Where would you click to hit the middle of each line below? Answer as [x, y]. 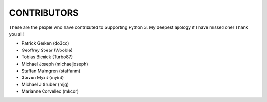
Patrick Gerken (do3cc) [45, 43]
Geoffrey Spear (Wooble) [47, 50]
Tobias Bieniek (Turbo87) [47, 57]
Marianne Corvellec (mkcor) [50, 91]
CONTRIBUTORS [44, 13]
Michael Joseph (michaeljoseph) [55, 64]
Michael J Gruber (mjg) [45, 84]
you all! [17, 34]
